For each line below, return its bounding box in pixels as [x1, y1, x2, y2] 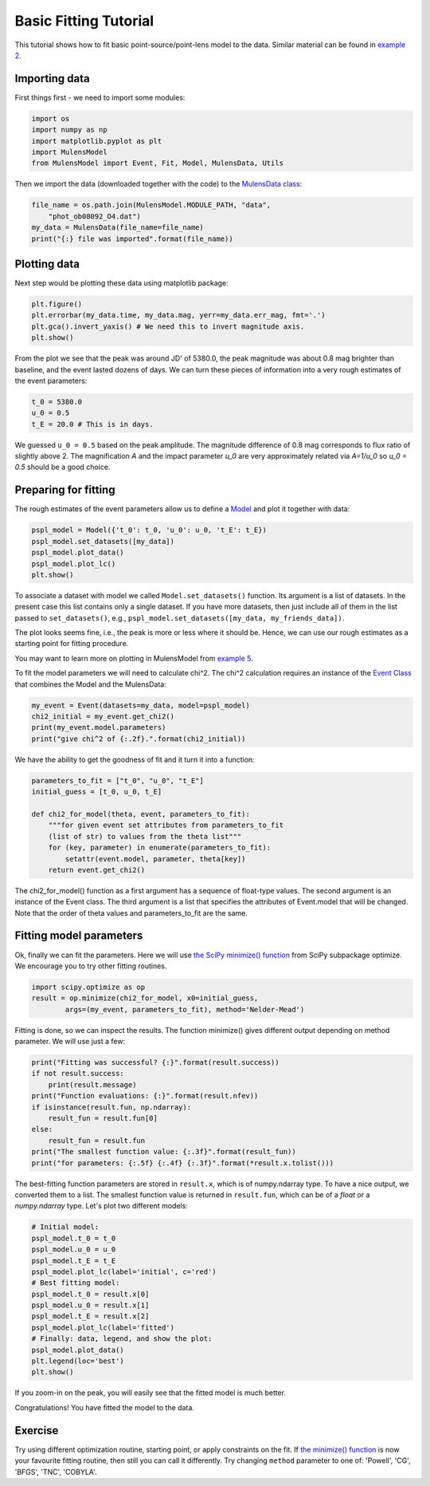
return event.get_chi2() [48, 865, 146, 874]
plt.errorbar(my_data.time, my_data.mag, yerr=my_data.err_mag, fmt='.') [31, 311, 326, 320]
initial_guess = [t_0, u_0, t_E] [31, 787, 162, 797]
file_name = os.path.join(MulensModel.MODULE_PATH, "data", [31, 200, 272, 210]
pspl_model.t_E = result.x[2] [31, 1312, 150, 1321]
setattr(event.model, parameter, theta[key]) [64, 854, 246, 863]
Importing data [14, 72, 91, 85]
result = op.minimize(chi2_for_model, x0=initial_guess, [31, 994, 259, 1003]
